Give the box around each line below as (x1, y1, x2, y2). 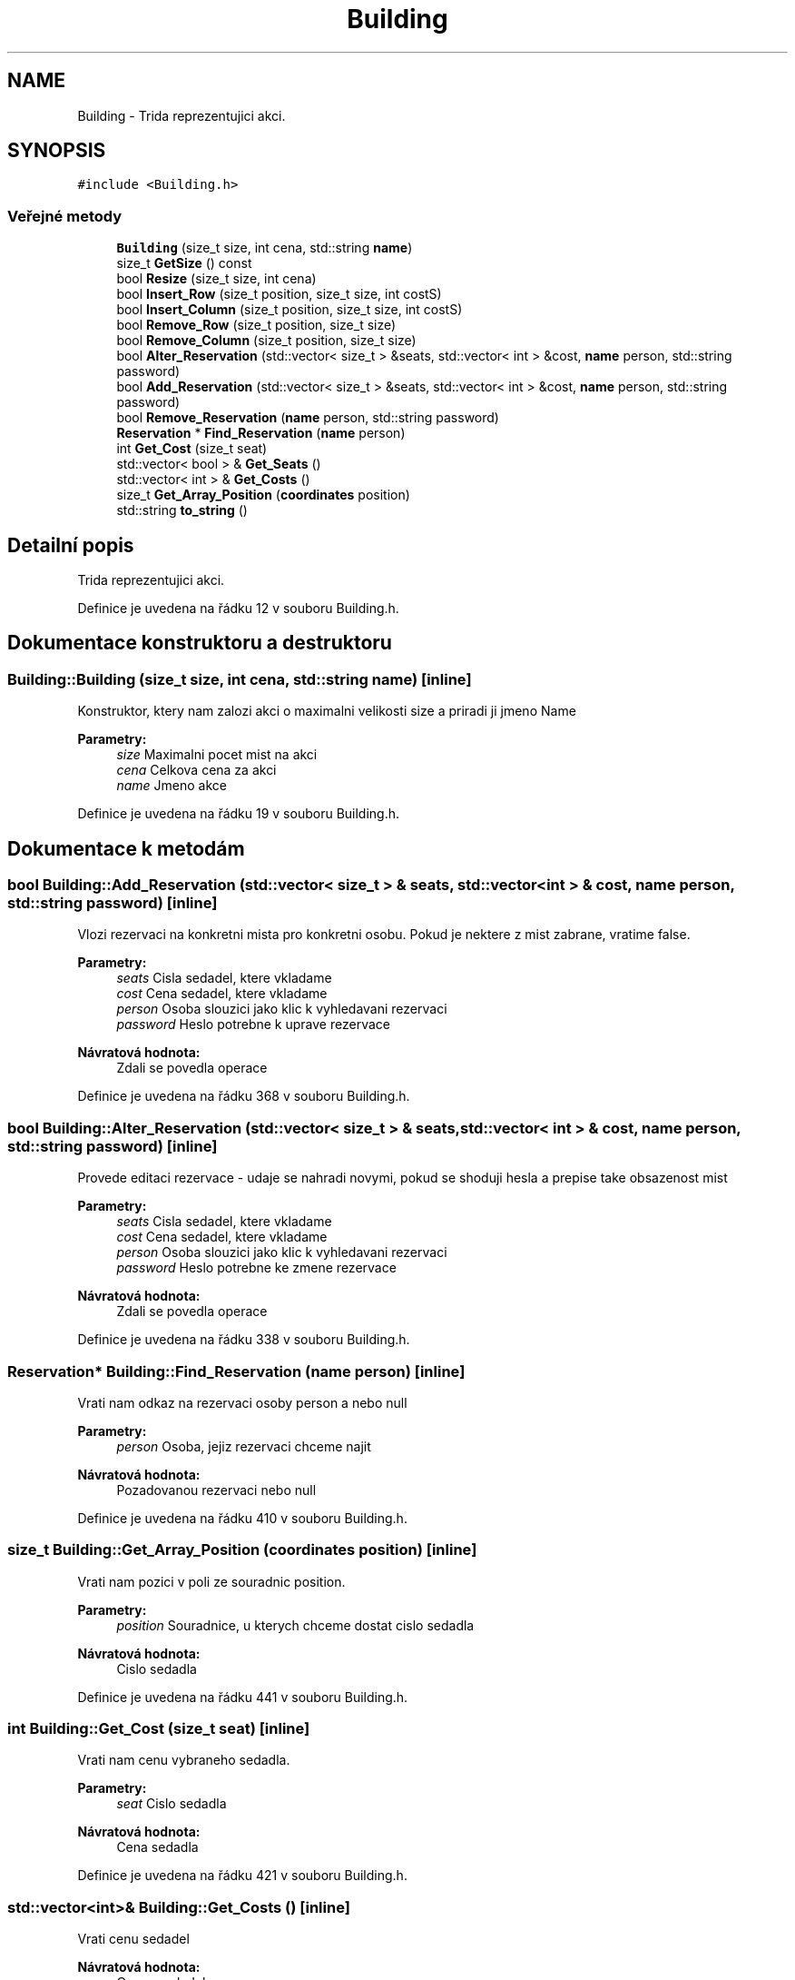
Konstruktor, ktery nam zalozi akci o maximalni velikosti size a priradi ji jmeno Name (77, 703, 576, 719)
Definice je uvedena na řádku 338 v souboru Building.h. (77, 1332, 410, 1348)
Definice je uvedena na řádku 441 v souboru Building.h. (77, 1688, 408, 1705)
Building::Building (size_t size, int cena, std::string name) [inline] (7, 669, 472, 688)
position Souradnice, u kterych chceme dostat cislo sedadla (116, 1617, 475, 1633)
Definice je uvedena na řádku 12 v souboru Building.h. (77, 600, 399, 617)
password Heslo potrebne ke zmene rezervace (116, 1260, 397, 1276)
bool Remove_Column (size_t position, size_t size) (116, 332, 417, 349)
